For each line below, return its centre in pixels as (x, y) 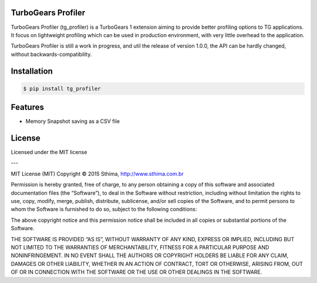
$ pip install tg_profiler (62, 89)
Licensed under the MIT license (49, 152)
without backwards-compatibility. (51, 54)
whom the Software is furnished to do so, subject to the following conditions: (104, 209)
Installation (32, 71)
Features (27, 107)
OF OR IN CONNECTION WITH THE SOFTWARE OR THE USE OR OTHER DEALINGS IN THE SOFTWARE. (136, 272)
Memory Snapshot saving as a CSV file (73, 121)
